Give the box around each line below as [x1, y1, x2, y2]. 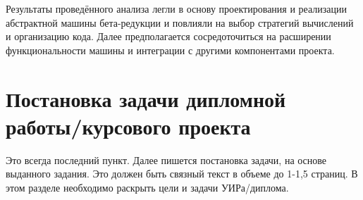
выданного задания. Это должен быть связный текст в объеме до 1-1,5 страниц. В [6, 166, 358, 181]
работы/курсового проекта [6, 111, 251, 140]
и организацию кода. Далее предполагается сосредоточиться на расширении [6, 29, 331, 44]
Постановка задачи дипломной [6, 84, 286, 113]
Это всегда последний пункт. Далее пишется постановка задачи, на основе [6, 152, 327, 167]
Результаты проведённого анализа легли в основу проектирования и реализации [6, 1, 347, 15]
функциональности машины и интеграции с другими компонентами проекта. [6, 42, 335, 57]
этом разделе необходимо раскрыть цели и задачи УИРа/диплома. [6, 180, 289, 194]
